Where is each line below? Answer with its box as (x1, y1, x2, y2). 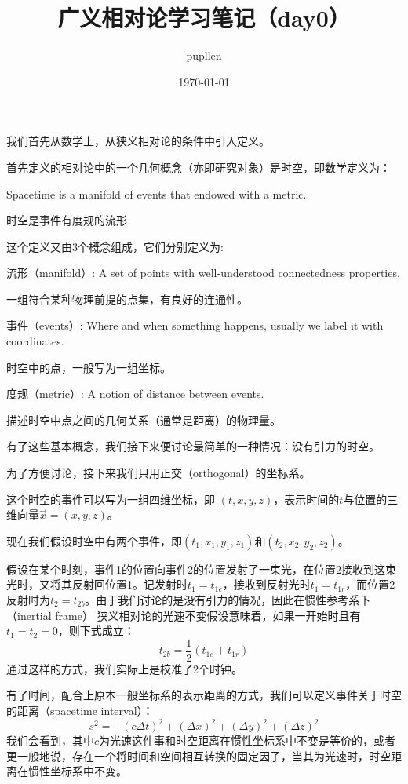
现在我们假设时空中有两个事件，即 (6, 532, 182, 549)
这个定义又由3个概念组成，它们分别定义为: (6, 238, 224, 254)
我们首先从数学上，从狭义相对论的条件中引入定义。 (6, 133, 270, 149)
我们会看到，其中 (6, 732, 94, 749)
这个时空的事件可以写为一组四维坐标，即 (6, 490, 215, 507)
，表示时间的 (273, 490, 340, 507)
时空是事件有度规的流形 (6, 212, 127, 228)
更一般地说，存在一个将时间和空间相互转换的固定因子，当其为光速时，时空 (6, 747, 391, 764)
